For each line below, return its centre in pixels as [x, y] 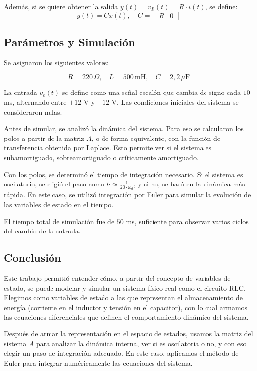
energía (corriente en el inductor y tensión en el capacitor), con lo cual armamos [126, 307]
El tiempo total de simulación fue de [59, 221]
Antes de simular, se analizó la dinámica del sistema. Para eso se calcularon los [124, 128]
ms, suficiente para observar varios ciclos [187, 221]
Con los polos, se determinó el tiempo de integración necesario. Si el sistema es [124, 174]
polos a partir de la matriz [44, 138]
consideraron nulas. [33, 112]
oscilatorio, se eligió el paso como [54, 184]
